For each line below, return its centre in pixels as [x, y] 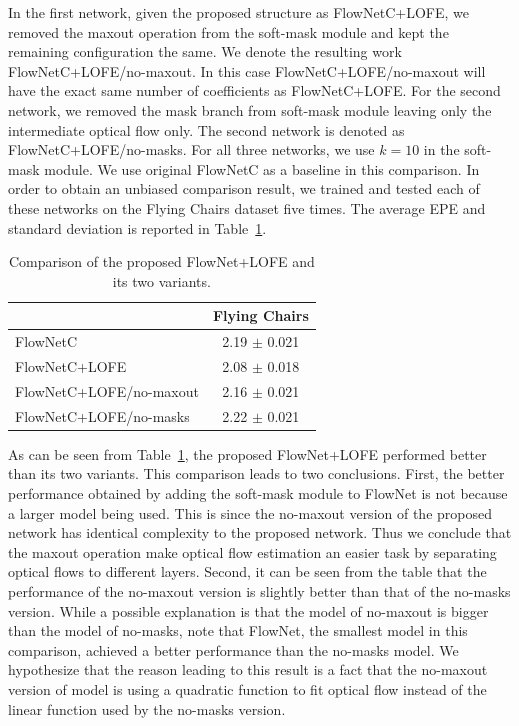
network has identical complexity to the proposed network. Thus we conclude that [260, 532]
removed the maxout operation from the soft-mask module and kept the [228, 31]
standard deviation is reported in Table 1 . [137, 227]
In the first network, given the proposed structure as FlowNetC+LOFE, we [238, 12]
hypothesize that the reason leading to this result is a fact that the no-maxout [248, 669]
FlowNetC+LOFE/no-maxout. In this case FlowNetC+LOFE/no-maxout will [247, 70]
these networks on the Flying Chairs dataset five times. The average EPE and [247, 207]
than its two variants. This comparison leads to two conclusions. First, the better [256, 473]
